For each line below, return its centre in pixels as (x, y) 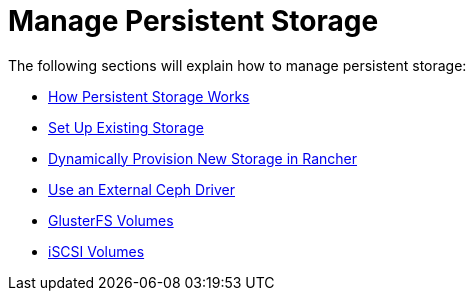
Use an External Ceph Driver (141, 189)
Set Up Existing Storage (126, 127)
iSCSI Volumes (96, 251)
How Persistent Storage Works (149, 96)
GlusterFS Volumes (111, 220)
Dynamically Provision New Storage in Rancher (203, 158)
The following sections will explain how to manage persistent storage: (237, 65)
